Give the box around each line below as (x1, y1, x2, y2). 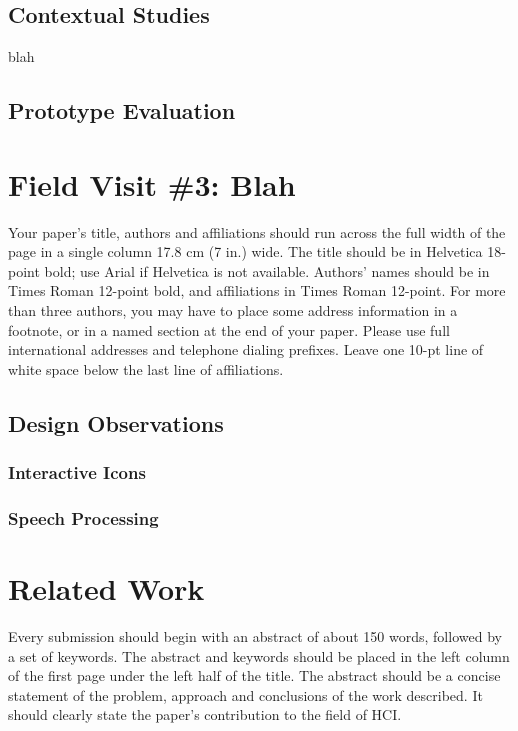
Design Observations (8, 407, 224, 438)
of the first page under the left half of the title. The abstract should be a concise (8, 665, 501, 686)
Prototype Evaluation (8, 95, 236, 126)
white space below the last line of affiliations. (8, 358, 284, 379)
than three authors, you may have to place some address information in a (8, 300, 458, 321)
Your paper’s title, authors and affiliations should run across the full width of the (8, 221, 506, 242)
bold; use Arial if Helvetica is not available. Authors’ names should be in (44, 260, 490, 281)
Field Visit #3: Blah (8, 163, 296, 204)
